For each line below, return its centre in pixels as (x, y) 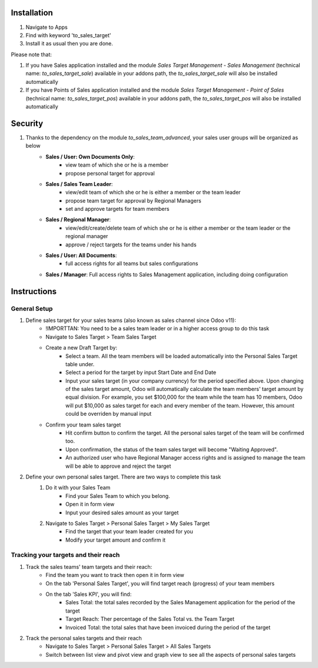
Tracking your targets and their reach (65, 555)
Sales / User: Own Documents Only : (90, 157)
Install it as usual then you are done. (69, 44)
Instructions (34, 291)
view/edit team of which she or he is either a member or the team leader (153, 193)
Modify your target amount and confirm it (116, 540)
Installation (32, 13)
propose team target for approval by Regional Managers (133, 200)
